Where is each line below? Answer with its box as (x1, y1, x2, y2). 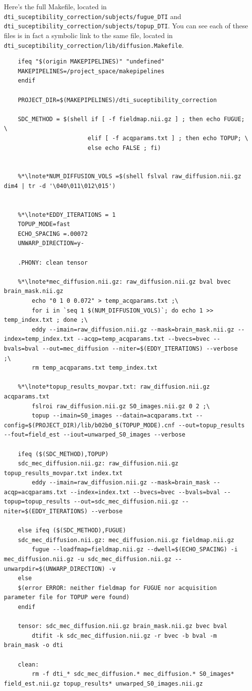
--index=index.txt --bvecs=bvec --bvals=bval (70, 488, 220, 496)
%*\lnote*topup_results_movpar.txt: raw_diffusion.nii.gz (18, 383, 210, 391)
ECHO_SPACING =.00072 (18, 230, 88, 237)
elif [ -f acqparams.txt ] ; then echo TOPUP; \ (87, 134, 249, 142)
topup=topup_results (4, 498, 71, 505)
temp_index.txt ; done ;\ (4, 316, 88, 324)
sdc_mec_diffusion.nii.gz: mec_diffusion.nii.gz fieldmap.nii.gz (18, 536, 234, 544)
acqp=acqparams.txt (4, 488, 67, 496)
